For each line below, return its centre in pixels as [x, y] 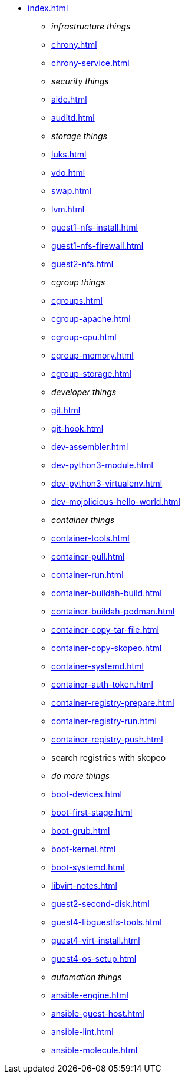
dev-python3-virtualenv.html [107, 483]
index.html [48, 8]
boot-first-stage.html [92, 812]
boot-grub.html [81, 831]
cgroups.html [77, 300]
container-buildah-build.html [107, 593]
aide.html [69, 99]
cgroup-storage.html [91, 374]
